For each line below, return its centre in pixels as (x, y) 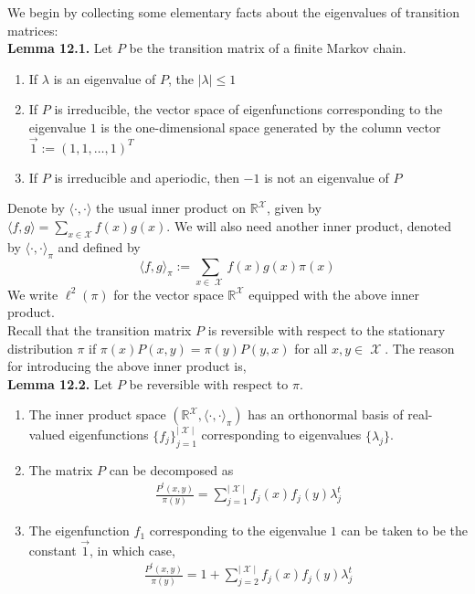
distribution (40, 348)
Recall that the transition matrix (100, 330)
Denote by (36, 208)
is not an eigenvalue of (327, 177)
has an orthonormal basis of (326, 414)
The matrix (61, 469)
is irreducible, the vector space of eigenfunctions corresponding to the (248, 109)
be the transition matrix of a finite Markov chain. (268, 48)
